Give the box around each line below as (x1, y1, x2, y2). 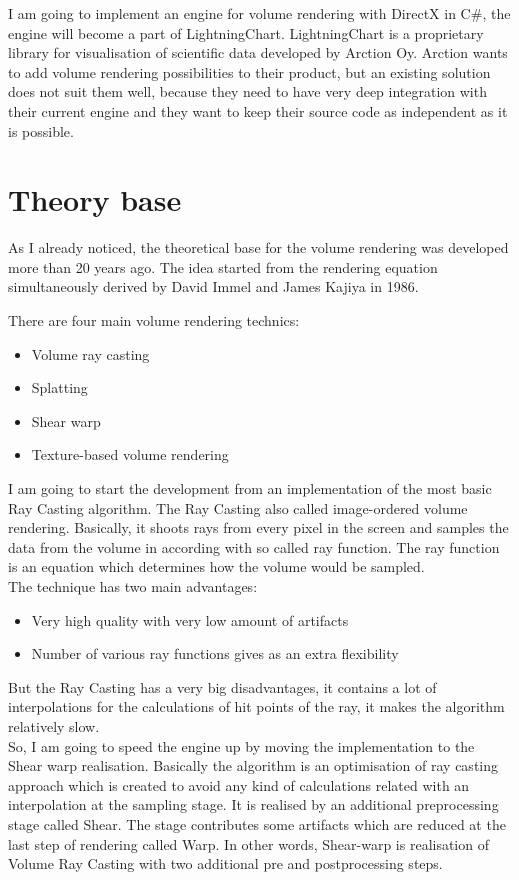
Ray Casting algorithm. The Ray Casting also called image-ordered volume (8, 497, 468, 518)
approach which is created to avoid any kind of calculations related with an (8, 774, 470, 795)
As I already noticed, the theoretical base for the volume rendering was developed (8, 237, 509, 258)
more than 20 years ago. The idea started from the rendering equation (8, 256, 438, 277)
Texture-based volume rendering (31, 444, 229, 465)
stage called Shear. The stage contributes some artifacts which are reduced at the (8, 813, 506, 834)
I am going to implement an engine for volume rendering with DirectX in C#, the (8, 3, 511, 23)
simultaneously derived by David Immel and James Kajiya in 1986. (8, 276, 419, 297)
